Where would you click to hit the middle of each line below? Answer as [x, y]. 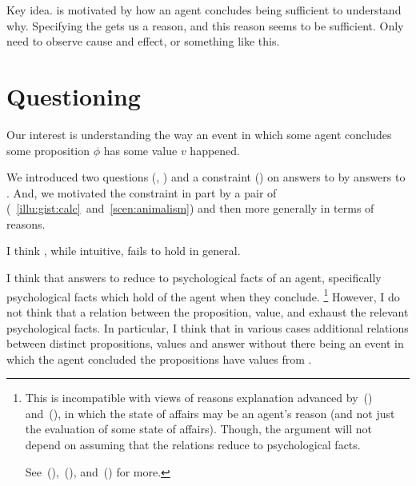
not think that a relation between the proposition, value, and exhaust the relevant [208, 311]
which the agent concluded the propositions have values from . [159, 359]
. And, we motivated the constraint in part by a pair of [142, 192]
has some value [140, 150]
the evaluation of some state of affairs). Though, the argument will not [198, 429]
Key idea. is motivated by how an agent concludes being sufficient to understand [204, 10]
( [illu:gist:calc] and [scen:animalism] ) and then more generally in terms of [190, 208]
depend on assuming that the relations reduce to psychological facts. [193, 445]
